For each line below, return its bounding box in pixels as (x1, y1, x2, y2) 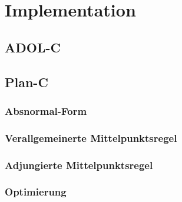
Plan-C (5, 72, 48, 91)
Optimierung (5, 184, 67, 199)
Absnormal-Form (5, 103, 87, 118)
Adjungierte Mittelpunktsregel (5, 157, 153, 172)
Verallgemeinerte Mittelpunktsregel (5, 130, 177, 145)
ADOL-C (5, 38, 61, 56)
